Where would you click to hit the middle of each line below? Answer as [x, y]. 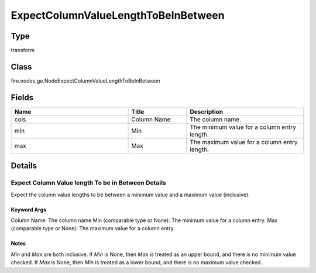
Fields [22, 98]
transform [23, 50]
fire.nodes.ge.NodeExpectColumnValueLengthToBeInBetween [85, 81]
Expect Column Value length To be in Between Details [88, 183]
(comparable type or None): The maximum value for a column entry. [93, 228]
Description [207, 111]
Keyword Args [29, 209]
